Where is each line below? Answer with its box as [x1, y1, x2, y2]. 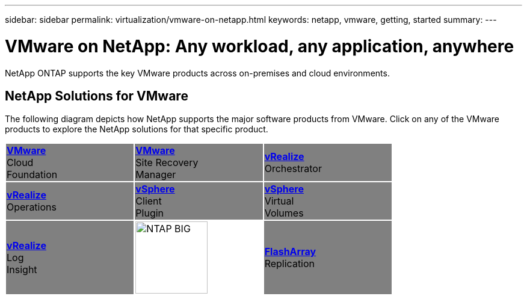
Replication [264, 257, 315, 270]
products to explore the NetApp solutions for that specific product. [5, 124, 268, 135]
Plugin [135, 207, 164, 220]
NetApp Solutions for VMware [5, 88, 188, 103]
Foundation [7, 168, 58, 181]
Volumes [264, 207, 304, 220]
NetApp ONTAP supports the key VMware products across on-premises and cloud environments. [5, 67, 390, 78]
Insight [7, 264, 37, 276]
